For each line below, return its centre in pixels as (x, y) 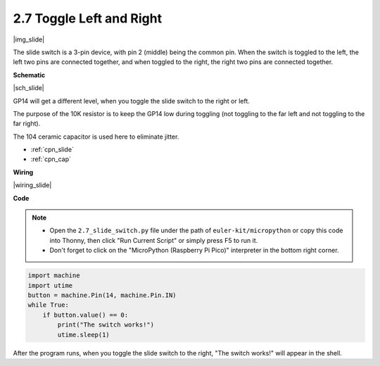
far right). (27, 124)
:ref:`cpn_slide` (52, 150)
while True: (49, 305)
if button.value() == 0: (85, 315)
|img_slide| (29, 39)
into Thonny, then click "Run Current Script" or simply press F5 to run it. (154, 240)
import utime (50, 285)
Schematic (29, 75)
